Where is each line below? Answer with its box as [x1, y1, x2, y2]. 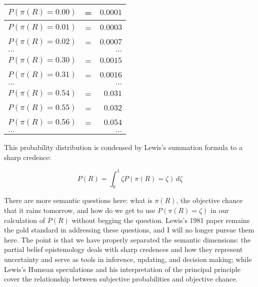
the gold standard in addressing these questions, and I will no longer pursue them [4, 224, 254, 235]
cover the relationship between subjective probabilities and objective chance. [4, 273, 238, 284]
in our [210, 205, 229, 215]
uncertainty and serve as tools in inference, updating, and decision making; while [4, 254, 252, 264]
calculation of [4, 214, 45, 225]
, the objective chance [176, 195, 243, 205]
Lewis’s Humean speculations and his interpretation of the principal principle [4, 263, 240, 274]
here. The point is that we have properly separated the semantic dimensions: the [4, 234, 251, 244]
